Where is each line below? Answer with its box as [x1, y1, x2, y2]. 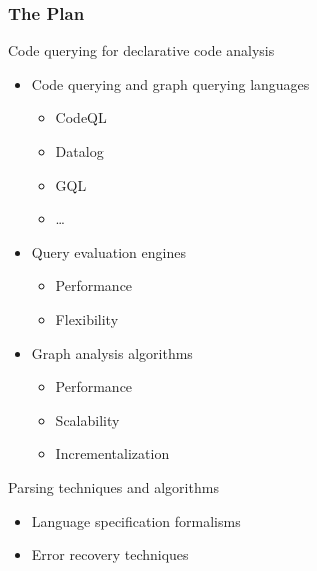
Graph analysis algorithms [31, 342, 193, 363]
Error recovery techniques [31, 544, 189, 565]
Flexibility [55, 308, 119, 329]
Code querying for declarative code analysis [8, 40, 275, 61]
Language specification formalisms [31, 510, 241, 531]
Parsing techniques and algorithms [8, 476, 219, 497]
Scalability [55, 409, 120, 430]
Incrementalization [55, 443, 170, 464]
